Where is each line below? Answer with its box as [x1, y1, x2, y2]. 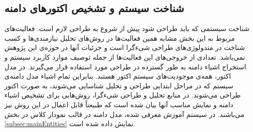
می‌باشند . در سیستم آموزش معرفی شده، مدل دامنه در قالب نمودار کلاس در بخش [4, 109, 245, 119]
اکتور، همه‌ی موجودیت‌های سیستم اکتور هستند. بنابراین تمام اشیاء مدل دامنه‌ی [4, 71, 231, 81]
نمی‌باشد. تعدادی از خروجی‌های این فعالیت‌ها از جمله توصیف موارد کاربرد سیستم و [4, 51, 245, 62]
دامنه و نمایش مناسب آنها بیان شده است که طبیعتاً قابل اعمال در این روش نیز [4, 99, 234, 109]
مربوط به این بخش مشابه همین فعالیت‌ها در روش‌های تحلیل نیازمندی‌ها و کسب [4, 33, 235, 43]
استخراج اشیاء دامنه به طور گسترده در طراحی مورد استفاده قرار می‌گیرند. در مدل [4, 61, 246, 71]
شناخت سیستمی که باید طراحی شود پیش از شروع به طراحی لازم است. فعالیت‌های [4, 23, 250, 33]
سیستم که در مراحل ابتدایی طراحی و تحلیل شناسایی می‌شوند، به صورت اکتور [4, 80, 234, 90]
